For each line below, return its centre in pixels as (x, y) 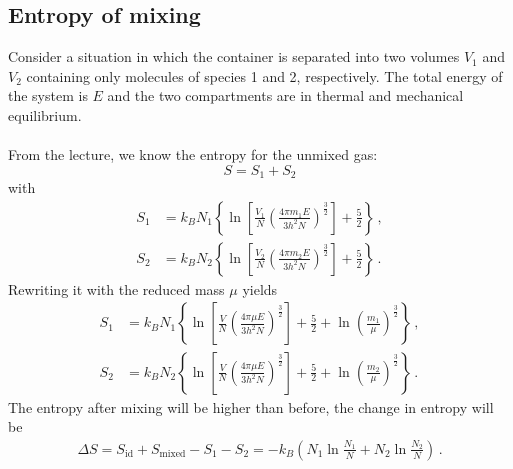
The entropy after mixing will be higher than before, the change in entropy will (251, 406)
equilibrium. (45, 114)
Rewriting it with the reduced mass (116, 288)
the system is (48, 95)
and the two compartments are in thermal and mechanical (285, 95)
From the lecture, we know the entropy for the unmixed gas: (193, 154)
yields (260, 288)
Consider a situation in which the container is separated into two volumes (234, 56)
